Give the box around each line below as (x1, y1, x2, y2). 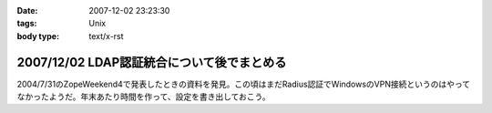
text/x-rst (88, 30, 124, 41)
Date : (16, 5, 38, 15)
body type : (16, 30, 59, 41)
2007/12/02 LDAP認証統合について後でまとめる (16, 55, 287, 70)
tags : (16, 18, 37, 29)
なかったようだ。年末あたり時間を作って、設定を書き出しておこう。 (16, 91, 271, 102)
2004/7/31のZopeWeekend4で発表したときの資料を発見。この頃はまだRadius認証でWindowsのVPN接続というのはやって (16, 78, 471, 89)
